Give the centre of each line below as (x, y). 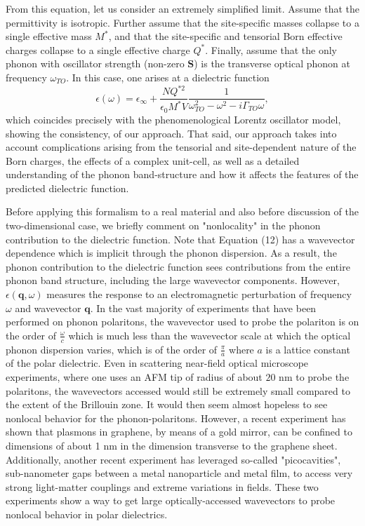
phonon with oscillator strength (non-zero (95, 63)
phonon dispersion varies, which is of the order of (112, 349)
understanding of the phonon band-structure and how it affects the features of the (182, 174)
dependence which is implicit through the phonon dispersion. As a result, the (171, 253)
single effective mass (49, 36)
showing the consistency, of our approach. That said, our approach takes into (171, 133)
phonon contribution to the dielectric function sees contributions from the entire (178, 266)
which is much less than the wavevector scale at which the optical (210, 335)
